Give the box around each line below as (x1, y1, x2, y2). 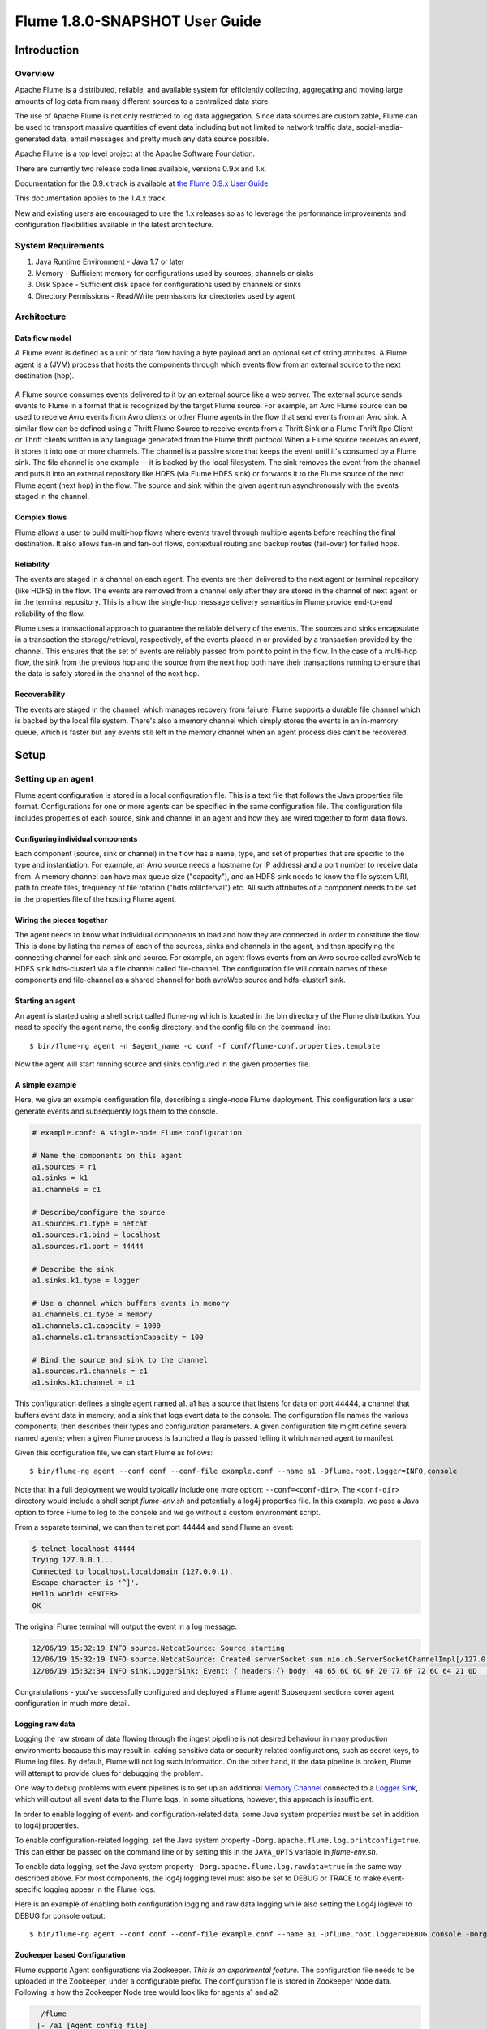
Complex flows (15, 512, 67, 523)
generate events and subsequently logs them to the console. (15, 1106, 218, 1116)
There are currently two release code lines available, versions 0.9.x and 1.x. (15, 163, 267, 174)
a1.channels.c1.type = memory (32, 1310, 153, 1319)
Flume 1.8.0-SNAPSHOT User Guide (15, 12, 261, 30)
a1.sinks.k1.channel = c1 (32, 1378, 136, 1387)
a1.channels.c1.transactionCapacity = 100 (32, 1332, 204, 1342)
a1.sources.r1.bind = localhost (32, 1230, 162, 1239)
